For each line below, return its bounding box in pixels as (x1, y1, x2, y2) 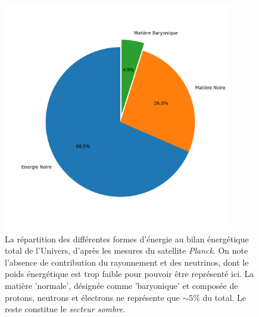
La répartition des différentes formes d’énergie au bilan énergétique (5, 232, 249, 245)
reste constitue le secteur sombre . (5, 303, 126, 315)
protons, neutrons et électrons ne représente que (5, 291, 180, 303)
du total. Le (202, 291, 246, 303)
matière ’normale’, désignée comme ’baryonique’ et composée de (5, 279, 238, 291)
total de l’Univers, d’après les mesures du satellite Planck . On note (5, 244, 248, 257)
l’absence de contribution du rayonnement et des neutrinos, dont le (5, 256, 249, 268)
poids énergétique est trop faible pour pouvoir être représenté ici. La (5, 267, 254, 280)
